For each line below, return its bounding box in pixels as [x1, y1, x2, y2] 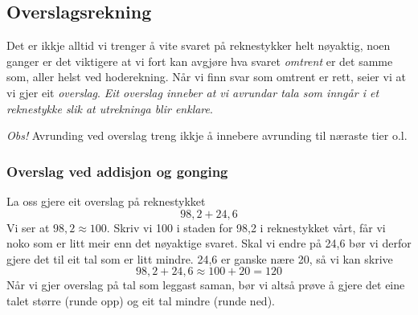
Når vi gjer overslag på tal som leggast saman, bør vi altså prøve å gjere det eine [6, 276, 405, 293]
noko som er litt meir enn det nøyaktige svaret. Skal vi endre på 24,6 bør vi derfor [6, 235, 412, 252]
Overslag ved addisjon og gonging [6, 161, 228, 181]
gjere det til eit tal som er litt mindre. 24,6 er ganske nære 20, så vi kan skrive [6, 250, 393, 267]
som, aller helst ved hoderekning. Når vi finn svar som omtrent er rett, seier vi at [6, 68, 406, 85]
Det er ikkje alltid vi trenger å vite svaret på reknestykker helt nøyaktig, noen [6, 37, 391, 54]
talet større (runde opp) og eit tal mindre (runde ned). [6, 292, 275, 309]
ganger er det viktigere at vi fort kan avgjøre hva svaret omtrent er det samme [6, 52, 393, 69]
